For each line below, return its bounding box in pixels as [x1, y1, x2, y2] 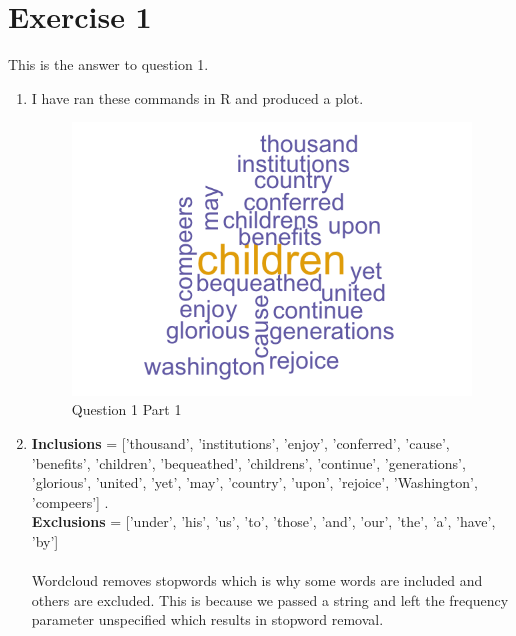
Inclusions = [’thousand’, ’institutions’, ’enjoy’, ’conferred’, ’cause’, [31, 432, 450, 453]
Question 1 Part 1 [71, 399, 182, 420]
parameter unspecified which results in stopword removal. [31, 609, 384, 630]
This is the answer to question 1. [8, 54, 209, 75]
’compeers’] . [31, 491, 109, 512]
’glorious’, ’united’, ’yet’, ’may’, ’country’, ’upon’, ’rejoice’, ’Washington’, [31, 472, 478, 493]
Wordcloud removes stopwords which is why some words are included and [31, 570, 483, 591]
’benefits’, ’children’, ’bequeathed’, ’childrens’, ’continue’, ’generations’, [31, 452, 466, 473]
